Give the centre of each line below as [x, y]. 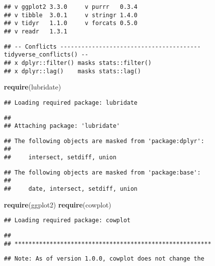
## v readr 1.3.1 [36, 31]
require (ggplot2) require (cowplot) [58, 204]
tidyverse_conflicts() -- [46, 55]
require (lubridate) [33, 87]
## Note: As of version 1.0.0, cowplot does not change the [104, 259]
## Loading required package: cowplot [67, 221]
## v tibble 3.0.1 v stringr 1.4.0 [71, 15]
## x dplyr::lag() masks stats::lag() [73, 71]
